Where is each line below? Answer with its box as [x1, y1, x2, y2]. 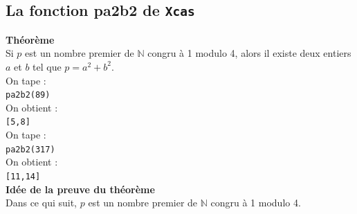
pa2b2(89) [6, 90, 51, 100]
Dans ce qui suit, [6, 195, 77, 210]
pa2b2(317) [6, 144, 55, 154]
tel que [33, 59, 62, 73]
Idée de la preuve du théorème [6, 181, 155, 196]
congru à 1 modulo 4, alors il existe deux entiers [147, 46, 351, 60]
